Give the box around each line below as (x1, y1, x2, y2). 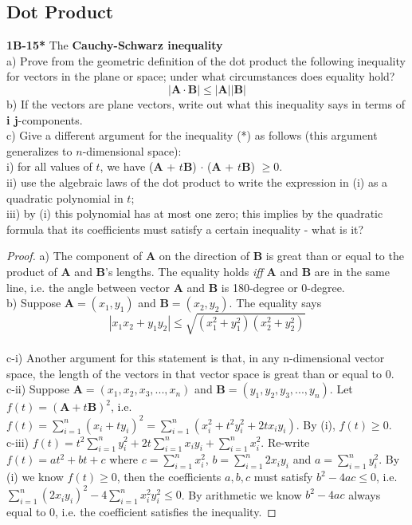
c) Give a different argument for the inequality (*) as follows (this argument (6, 127, 378, 144)
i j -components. (6, 111, 83, 128)
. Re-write (261, 433, 310, 450)
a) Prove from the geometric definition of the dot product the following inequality (6, 52, 406, 69)
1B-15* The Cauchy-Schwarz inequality (6, 37, 223, 53)
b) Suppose (6, 294, 61, 311)
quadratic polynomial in (6, 189, 124, 206)
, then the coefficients (116, 468, 222, 485)
